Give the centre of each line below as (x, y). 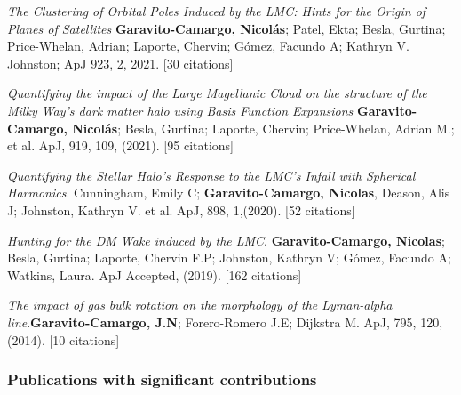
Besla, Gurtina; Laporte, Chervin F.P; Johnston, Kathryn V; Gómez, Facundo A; (229, 258)
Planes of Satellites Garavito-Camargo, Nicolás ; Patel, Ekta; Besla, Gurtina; (227, 28)
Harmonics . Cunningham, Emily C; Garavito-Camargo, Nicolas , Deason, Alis (229, 193)
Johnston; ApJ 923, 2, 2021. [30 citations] (120, 63)
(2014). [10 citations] (64, 339)
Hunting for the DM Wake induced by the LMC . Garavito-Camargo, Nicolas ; (226, 240)
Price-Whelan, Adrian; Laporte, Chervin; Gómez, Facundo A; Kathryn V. (208, 46)
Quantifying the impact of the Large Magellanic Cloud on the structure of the (217, 93)
